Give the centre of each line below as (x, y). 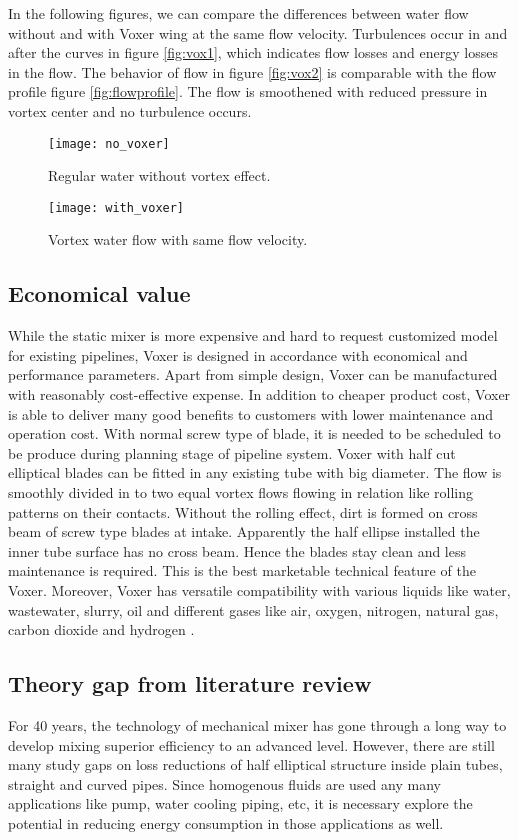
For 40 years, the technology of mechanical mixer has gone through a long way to (257, 724)
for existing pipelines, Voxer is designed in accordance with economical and (238, 354)
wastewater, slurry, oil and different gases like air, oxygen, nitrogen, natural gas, (253, 609)
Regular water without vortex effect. (159, 175)
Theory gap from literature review (190, 683)
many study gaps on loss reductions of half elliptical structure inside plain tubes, (255, 764)
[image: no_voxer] (109, 143)
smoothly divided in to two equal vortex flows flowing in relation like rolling (241, 492)
